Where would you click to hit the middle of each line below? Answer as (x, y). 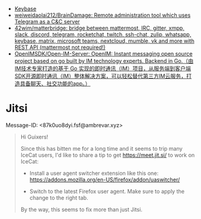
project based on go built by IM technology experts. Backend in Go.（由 (104, 61)
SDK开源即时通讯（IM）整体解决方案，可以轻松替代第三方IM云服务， (100, 76)
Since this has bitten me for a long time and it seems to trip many (101, 148)
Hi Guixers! (34, 137)
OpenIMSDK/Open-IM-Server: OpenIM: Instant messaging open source (104, 54)
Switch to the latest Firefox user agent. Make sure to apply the (107, 191)
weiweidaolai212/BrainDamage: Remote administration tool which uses (103, 15)
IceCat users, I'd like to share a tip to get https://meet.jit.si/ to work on (107, 155)
